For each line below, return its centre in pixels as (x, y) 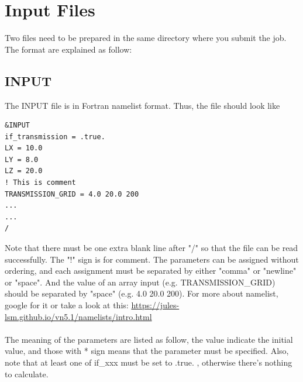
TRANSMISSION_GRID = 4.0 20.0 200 (72, 194)
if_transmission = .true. (55, 137)
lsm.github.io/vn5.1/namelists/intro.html (78, 316)
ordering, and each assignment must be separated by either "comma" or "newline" (151, 271)
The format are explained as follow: (68, 49)
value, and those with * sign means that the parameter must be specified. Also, (147, 351)
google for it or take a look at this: (67, 305)
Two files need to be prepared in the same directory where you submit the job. (146, 38)
